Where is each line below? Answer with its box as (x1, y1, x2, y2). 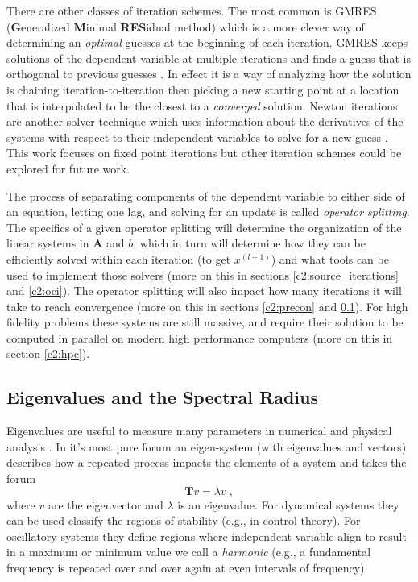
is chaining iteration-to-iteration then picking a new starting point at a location (6, 81, 399, 98)
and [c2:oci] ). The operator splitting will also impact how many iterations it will (6, 282, 402, 299)
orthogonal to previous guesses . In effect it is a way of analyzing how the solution (6, 65, 412, 82)
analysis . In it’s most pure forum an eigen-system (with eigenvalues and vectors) (6, 438, 407, 455)
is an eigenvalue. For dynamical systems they (177, 496, 399, 513)
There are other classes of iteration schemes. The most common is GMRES (6, 2, 377, 19)
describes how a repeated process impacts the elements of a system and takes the (6, 454, 407, 471)
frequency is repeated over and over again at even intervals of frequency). (6, 559, 368, 576)
